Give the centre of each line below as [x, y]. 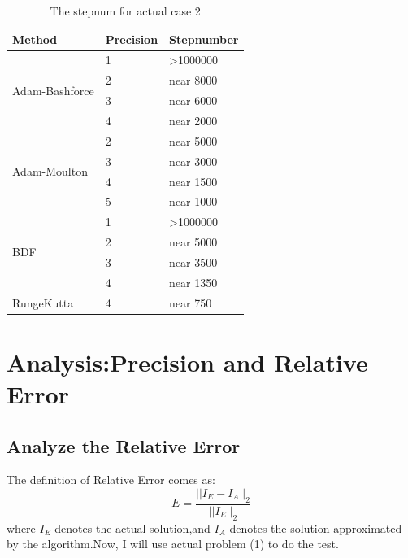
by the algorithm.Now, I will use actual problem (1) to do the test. [173, 544]
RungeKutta [43, 302]
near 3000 [193, 161]
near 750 [191, 302]
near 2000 [193, 120]
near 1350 [193, 282]
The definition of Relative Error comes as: [111, 480]
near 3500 [193, 262]
